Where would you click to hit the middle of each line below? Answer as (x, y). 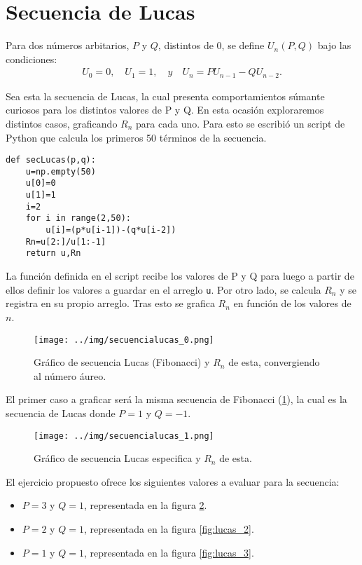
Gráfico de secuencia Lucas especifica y (117, 458)
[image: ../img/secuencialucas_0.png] (124, 340)
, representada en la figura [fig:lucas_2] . (169, 528)
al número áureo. (70, 375)
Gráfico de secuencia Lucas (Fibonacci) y (122, 362)
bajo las (334, 45)
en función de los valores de (292, 303)
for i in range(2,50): (78, 218)
